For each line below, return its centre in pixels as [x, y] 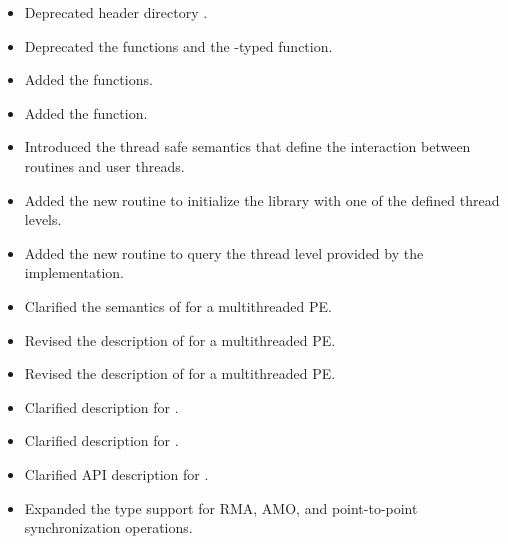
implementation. [74, 272]
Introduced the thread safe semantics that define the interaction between [247, 146]
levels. [43, 219]
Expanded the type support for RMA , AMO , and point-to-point [221, 507]
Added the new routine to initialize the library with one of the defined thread [262, 199]
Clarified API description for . [116, 473]
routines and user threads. [104, 165]
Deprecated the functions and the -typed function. [178, 45]
